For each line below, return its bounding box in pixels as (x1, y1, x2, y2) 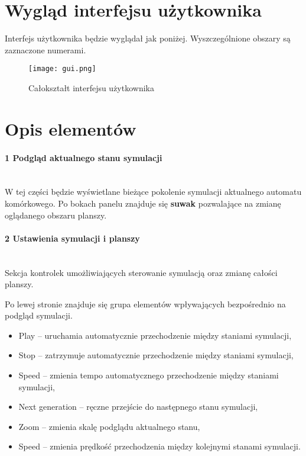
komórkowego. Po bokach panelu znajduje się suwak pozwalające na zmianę (5, 197, 281, 209)
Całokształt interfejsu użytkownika (28, 81, 154, 94)
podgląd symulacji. (5, 309, 73, 322)
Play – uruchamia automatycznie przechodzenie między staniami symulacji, (18, 329, 292, 341)
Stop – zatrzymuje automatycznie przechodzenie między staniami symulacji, (18, 349, 294, 361)
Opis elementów (5, 116, 136, 140)
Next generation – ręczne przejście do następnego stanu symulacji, (18, 400, 258, 413)
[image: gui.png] (28, 65, 96, 73)
